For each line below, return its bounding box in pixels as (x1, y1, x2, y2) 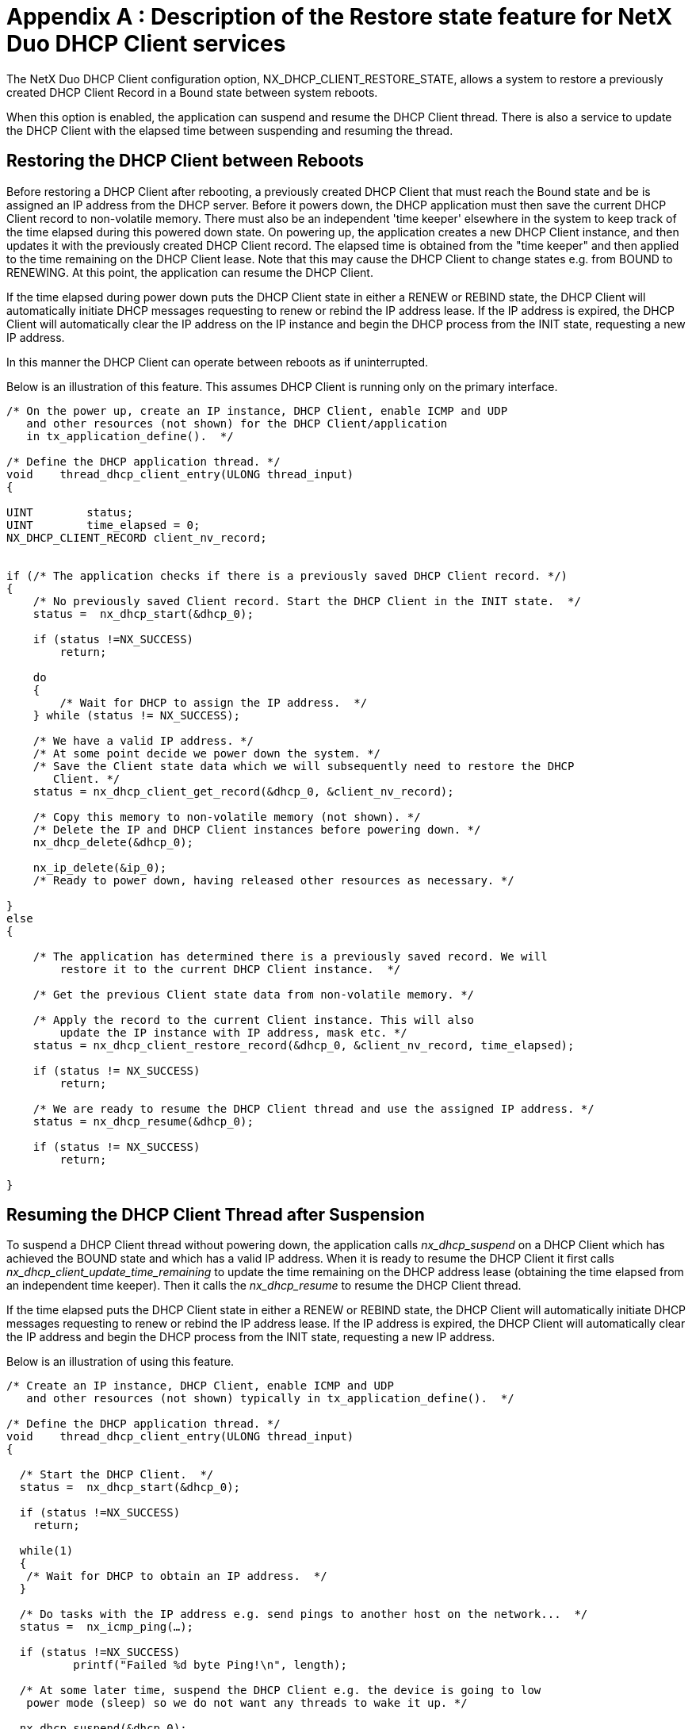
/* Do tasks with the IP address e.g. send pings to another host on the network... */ (19, 1608, 588, 1621)
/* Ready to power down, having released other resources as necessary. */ (32, 873, 514, 887)
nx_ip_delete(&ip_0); (32, 861, 167, 874)
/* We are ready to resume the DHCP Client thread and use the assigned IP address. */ (32, 1102, 595, 1115)
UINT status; (6, 505, 134, 519)
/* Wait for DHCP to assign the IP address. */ (59, 696, 368, 709)
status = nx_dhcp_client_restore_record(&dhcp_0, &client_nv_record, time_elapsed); (32, 1038, 575, 1052)
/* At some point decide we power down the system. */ (32, 746, 381, 760)
